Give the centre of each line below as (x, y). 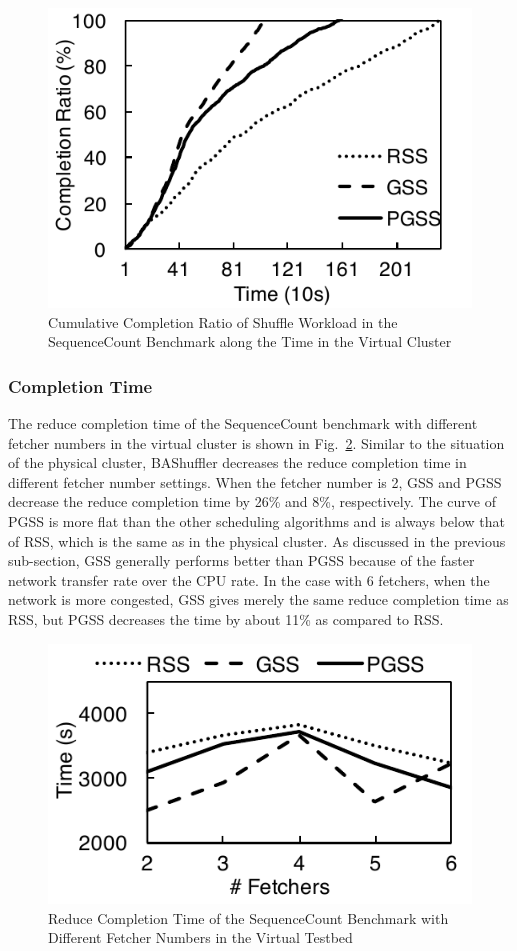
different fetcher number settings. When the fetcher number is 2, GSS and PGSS (255, 481)
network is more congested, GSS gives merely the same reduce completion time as (258, 599)
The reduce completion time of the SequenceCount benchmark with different (243, 423)
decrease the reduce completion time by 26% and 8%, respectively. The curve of (252, 501)
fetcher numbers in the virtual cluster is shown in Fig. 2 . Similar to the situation (256, 442)
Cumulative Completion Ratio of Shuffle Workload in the (223, 321)
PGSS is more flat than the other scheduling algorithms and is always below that (257, 520)
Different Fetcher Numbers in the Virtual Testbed (200, 937)
